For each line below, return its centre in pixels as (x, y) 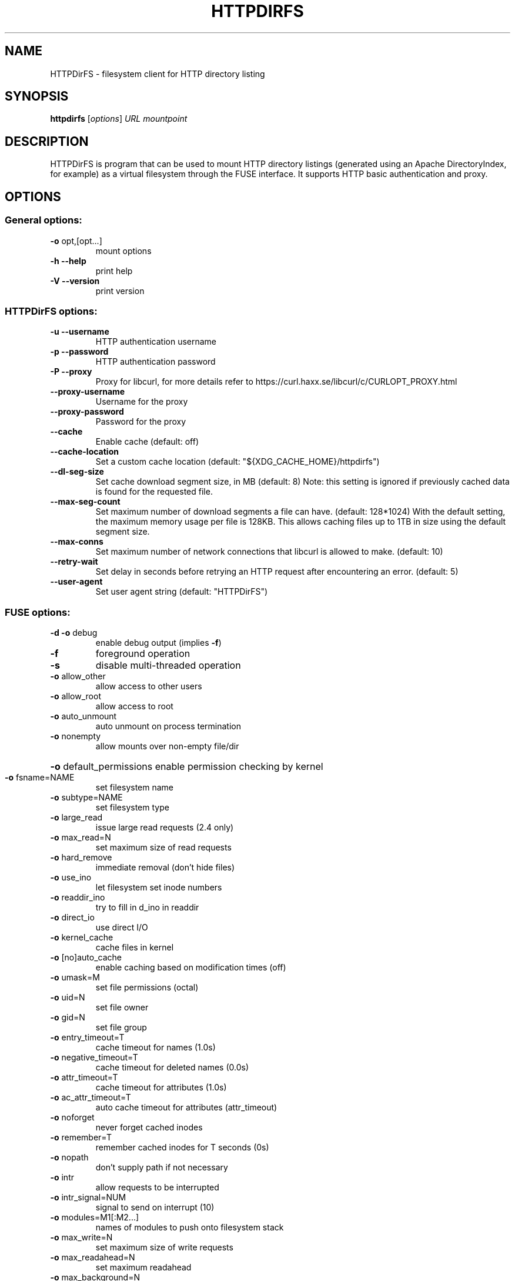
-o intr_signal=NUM (88, 1197)
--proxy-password (87, 412)
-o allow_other (78, 676)
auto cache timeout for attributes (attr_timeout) (186, 1107)
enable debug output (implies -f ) (158, 643)
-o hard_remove (81, 857)
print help (114, 271)
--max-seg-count (85, 502)
